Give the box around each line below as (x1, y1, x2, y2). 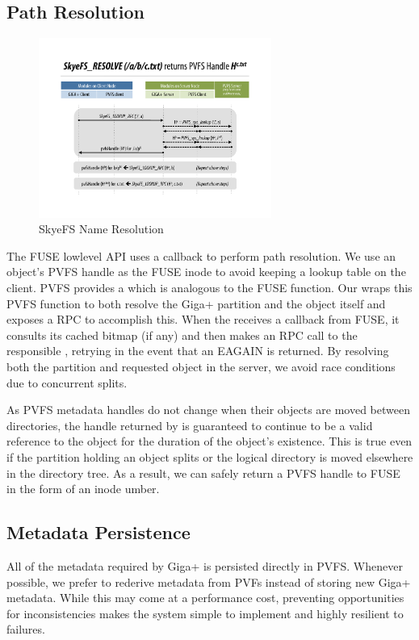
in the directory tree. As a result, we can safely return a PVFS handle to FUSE (6, 464, 400, 481)
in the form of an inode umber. (6, 480, 160, 497)
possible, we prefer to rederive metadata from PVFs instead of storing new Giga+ (6, 573, 411, 590)
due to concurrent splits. (6, 374, 128, 391)
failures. (6, 621, 45, 638)
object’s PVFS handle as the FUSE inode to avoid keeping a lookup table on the (6, 263, 406, 280)
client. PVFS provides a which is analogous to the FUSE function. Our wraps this (6, 279, 413, 296)
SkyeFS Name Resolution (39, 220, 164, 237)
